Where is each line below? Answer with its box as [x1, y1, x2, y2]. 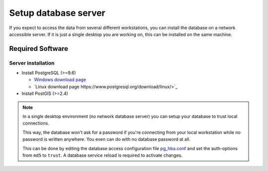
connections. [22, 120, 50, 126]
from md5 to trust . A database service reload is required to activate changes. [22, 152, 183, 158]
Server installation [9, 59, 55, 66]
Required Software [9, 44, 68, 53]
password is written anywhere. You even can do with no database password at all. [22, 136, 191, 142]
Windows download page [34, 77, 86, 83]
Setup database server [9, 7, 106, 18]
